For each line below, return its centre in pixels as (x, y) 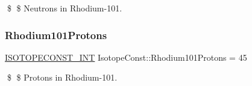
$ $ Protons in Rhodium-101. (62, 77)
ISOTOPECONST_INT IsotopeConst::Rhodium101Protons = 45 (126, 57)
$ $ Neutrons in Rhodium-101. (65, 8)
